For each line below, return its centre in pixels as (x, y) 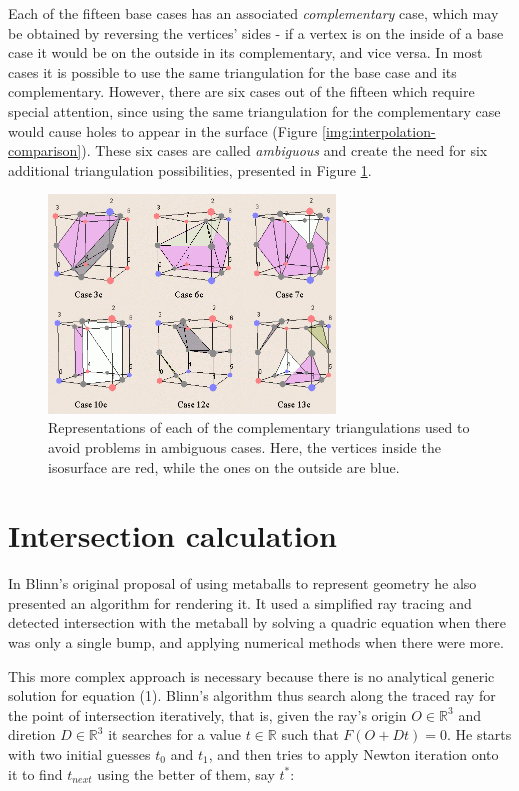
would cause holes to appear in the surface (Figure (163, 130)
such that (310, 734)
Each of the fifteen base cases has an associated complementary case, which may (253, 13)
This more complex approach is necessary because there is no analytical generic (251, 675)
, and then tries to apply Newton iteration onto (353, 753)
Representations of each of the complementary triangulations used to (259, 427)
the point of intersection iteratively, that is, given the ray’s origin (207, 714)
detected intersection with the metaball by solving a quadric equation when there (257, 622)
